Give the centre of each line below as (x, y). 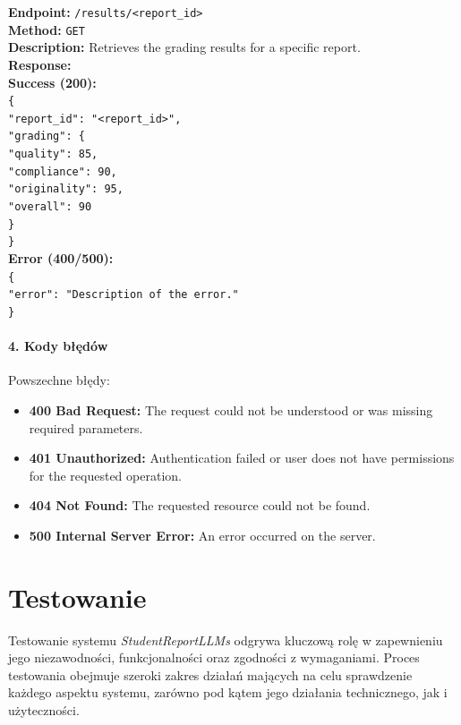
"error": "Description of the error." (124, 295)
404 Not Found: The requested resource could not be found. (200, 505)
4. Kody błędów (58, 346)
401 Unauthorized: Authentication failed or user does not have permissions (242, 458)
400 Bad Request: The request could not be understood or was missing (231, 409)
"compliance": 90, (63, 171)
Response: (40, 64)
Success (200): (52, 82)
